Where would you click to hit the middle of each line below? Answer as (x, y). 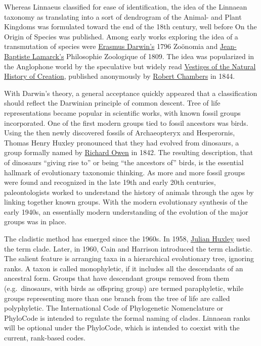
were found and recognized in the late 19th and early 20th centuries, (110, 182)
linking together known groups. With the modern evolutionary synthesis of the (126, 202)
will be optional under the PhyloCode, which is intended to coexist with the (122, 328)
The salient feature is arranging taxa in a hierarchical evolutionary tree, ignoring (129, 258)
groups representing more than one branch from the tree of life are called (117, 298)
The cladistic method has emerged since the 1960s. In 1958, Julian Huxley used (127, 239)
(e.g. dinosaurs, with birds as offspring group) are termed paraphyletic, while (124, 288)
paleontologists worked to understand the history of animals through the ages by (129, 192)
